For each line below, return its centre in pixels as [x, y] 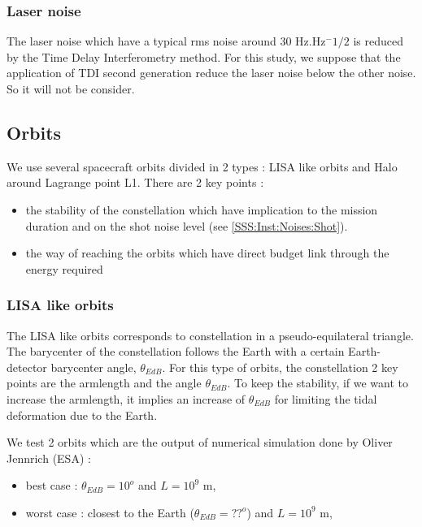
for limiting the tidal [326, 398]
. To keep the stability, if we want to [318, 383]
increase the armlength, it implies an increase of [126, 398]
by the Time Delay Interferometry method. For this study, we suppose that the [204, 56]
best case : [52, 485]
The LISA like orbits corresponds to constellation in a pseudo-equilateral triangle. [210, 335]
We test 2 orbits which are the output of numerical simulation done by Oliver [200, 442]
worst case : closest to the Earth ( [110, 512]
